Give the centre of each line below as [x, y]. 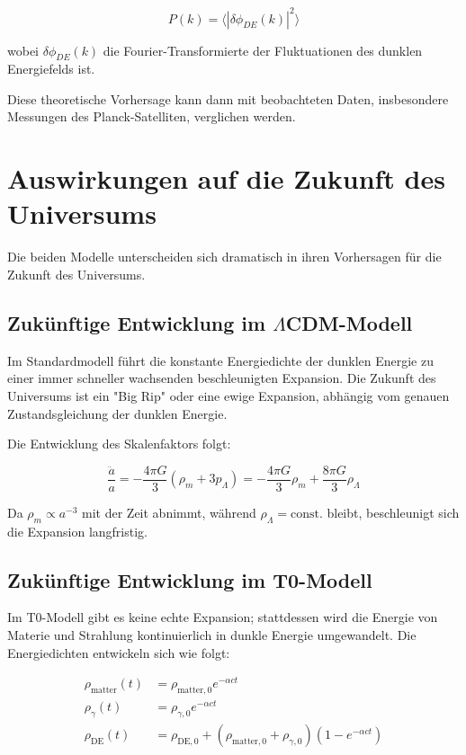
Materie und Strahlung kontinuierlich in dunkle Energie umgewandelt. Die [212, 635]
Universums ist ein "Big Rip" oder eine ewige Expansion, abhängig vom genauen [229, 395]
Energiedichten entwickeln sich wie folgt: [119, 652]
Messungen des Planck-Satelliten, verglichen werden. [152, 116]
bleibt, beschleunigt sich [393, 512]
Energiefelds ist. [51, 69]
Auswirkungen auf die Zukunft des [226, 178]
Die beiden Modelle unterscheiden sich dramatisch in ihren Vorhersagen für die [224, 257]
